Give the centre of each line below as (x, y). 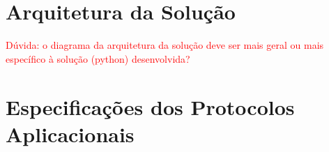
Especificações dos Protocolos (150, 106)
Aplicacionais (70, 134)
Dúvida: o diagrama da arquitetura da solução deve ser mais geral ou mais (165, 45)
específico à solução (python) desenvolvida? (98, 58)
